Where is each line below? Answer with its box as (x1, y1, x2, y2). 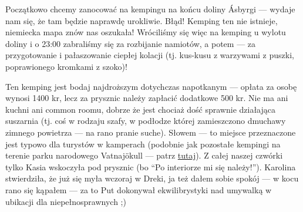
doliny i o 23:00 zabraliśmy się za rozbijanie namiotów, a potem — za (5, 37, 256, 49)
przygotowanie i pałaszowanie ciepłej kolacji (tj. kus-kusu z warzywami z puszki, (5, 49, 294, 61)
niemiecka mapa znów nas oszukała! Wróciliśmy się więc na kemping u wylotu (5, 26, 286, 38)
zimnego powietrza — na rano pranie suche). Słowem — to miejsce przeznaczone (5, 126, 296, 138)
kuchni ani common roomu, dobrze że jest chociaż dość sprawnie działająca (5, 103, 276, 115)
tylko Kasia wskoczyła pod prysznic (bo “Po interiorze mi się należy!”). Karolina (5, 160, 296, 173)
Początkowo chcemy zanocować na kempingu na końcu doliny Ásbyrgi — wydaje (5, 3, 295, 15)
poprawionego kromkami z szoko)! (5, 60, 127, 72)
